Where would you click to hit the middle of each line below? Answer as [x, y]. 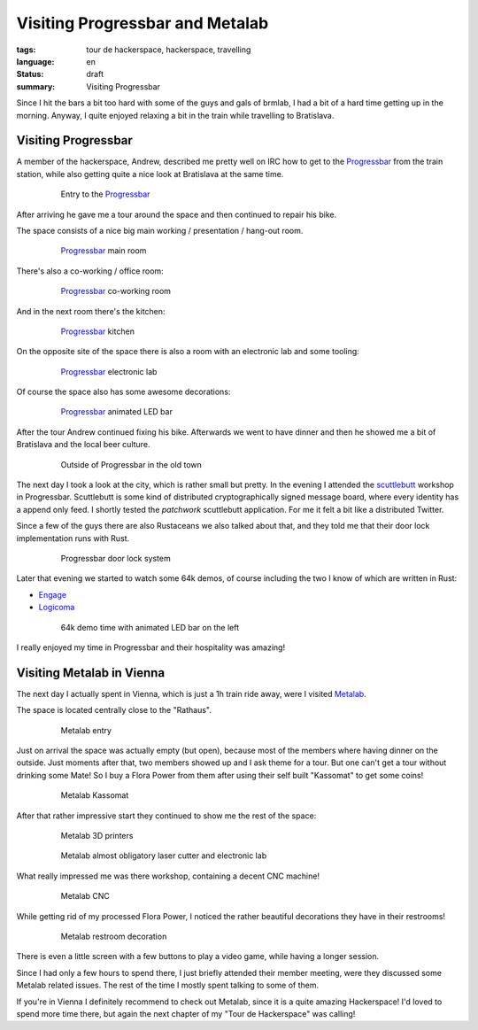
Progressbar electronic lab [109, 371]
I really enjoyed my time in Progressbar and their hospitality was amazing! [151, 647]
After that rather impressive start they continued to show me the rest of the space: [166, 816]
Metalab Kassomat [95, 795]
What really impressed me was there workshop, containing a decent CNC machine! [168, 876]
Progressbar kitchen [97, 331]
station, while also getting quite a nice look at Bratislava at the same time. [150, 174]
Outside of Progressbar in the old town [131, 464]
